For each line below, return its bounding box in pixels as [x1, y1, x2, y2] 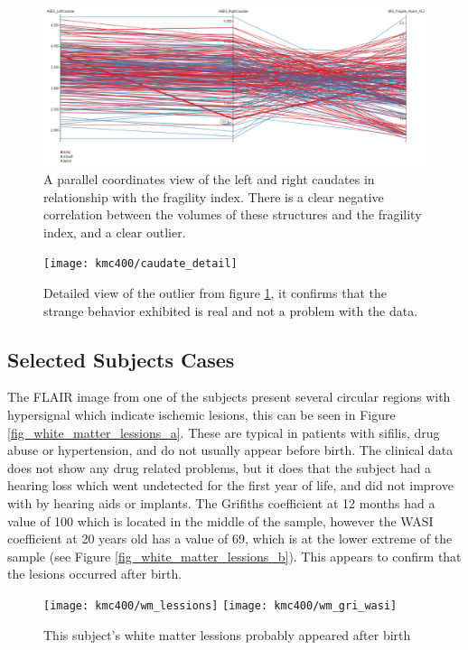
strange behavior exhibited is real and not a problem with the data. [43, 301, 418, 320]
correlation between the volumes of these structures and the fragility [43, 205, 422, 224]
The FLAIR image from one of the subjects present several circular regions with [7, 387, 451, 406]
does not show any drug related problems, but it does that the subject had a [7, 458, 432, 477]
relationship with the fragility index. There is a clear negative [43, 187, 384, 206]
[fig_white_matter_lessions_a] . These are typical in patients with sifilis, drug [7, 422, 440, 441]
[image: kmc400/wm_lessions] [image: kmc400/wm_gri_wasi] [43, 599, 398, 612]
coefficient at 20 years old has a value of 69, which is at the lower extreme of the [7, 529, 453, 548]
